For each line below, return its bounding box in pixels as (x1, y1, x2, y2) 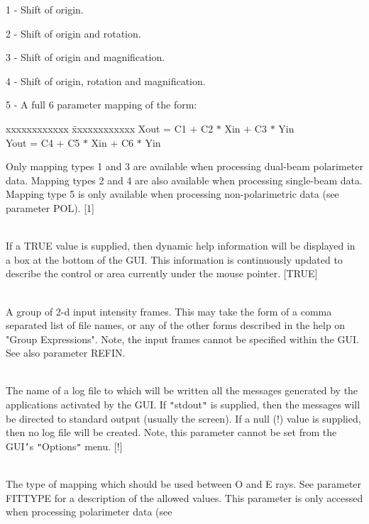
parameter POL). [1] (6, 200, 94, 215)
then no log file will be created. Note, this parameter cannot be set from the (6, 425, 337, 440)
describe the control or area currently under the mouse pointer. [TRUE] (6, 266, 318, 281)
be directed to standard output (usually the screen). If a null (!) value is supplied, (6, 411, 361, 425)
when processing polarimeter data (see (6, 504, 172, 519)
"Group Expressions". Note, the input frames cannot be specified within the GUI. (6, 331, 359, 346)
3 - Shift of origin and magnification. (6, 50, 165, 65)
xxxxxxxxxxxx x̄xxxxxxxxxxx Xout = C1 (6, 121, 187, 135)
